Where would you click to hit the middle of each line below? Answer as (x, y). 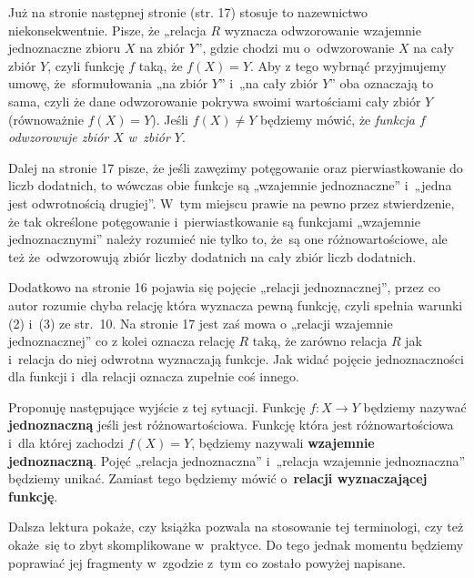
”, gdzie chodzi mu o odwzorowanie (295, 48)
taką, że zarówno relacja (320, 341)
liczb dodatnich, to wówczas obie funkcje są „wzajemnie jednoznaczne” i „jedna (230, 185)
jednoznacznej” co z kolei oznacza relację (121, 341)
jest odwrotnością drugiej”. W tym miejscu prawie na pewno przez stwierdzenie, (232, 203)
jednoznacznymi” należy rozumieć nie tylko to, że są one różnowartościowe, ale (228, 239)
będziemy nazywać (415, 406)
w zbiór (149, 137)
